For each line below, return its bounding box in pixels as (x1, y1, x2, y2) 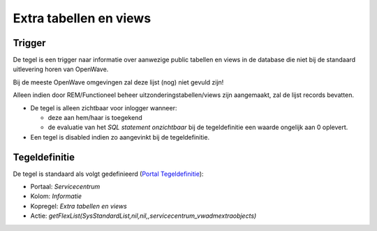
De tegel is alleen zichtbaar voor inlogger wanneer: (30, 103, 177, 112)
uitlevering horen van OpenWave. (13, 65, 109, 73)
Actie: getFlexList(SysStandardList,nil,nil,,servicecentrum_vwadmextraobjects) (30, 211, 257, 220)
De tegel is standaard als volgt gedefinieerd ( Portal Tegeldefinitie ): (13, 170, 204, 178)
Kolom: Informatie (30, 192, 82, 200)
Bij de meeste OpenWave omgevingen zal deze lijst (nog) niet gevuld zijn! (13, 77, 224, 87)
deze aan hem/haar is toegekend (47, 114, 142, 122)
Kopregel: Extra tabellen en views (30, 202, 127, 210)
